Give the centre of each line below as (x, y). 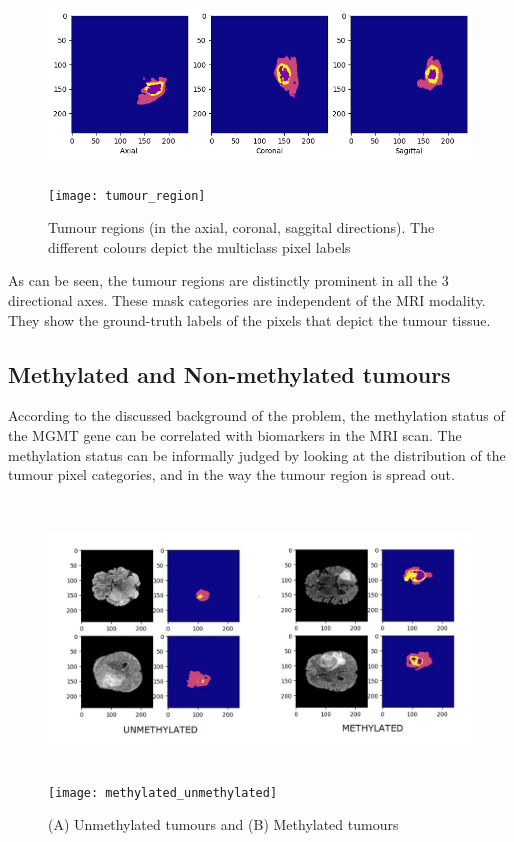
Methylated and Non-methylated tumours (229, 373)
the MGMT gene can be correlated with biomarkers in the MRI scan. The (235, 435)
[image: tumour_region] (127, 195)
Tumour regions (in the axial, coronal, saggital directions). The (241, 227)
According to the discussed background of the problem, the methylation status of (256, 415)
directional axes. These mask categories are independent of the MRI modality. (247, 300)
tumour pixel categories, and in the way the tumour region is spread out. (231, 474)
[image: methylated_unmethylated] (163, 792)
